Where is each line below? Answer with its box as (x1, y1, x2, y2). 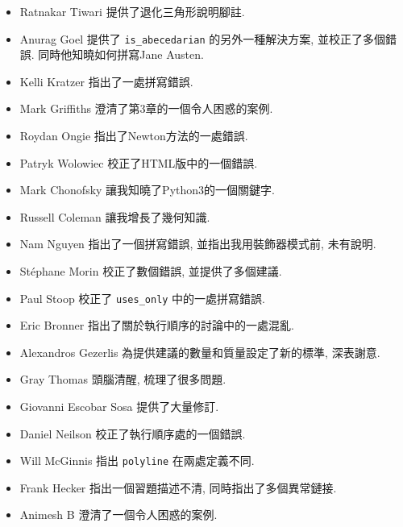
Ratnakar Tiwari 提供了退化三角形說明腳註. (19, 3, 245, 19)
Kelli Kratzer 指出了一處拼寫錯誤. (19, 73, 193, 89)
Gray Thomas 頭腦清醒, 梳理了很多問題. (19, 371, 226, 388)
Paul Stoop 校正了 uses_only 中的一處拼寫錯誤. (19, 289, 266, 306)
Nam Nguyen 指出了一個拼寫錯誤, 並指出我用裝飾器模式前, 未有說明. (19, 235, 376, 252)
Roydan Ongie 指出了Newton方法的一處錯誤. (19, 127, 248, 144)
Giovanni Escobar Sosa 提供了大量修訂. (19, 398, 219, 415)
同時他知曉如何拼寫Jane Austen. (38, 46, 204, 63)
